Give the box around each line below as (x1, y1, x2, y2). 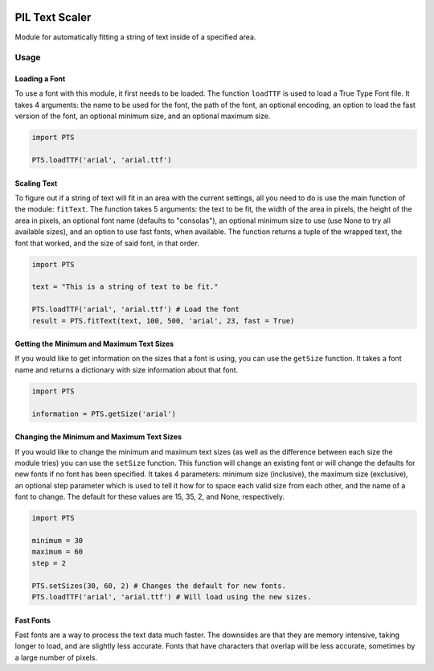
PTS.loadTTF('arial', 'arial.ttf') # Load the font (31, 305, 240, 314)
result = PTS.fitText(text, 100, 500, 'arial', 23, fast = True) (31, 316, 295, 325)
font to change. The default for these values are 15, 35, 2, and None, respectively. (14, 492, 285, 502)
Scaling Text (14, 178, 58, 188)
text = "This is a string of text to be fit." (31, 282, 219, 291)
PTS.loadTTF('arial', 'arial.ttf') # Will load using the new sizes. (31, 592, 312, 601)
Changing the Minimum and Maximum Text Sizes (14, 432, 182, 442)
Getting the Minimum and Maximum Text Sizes (14, 339, 174, 349)
